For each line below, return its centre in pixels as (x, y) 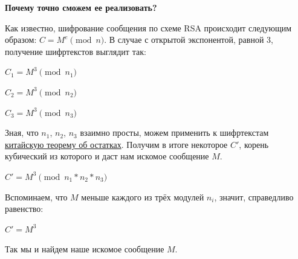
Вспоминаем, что (36, 197)
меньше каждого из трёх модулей (143, 197)
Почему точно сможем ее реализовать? (81, 7)
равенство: (24, 209)
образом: (21, 40)
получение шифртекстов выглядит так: (76, 51)
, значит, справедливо (254, 197)
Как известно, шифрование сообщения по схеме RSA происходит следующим (148, 27)
